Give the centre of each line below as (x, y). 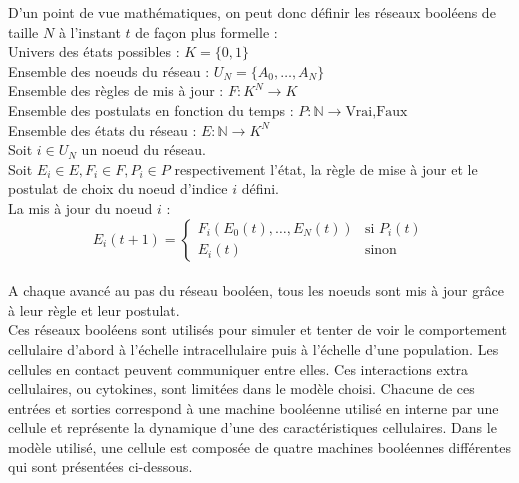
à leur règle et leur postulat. (94, 309)
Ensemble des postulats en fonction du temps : (151, 109)
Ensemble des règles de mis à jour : (116, 90)
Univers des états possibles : (94, 51)
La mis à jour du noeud (80, 207)
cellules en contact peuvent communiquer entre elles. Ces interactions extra (238, 368)
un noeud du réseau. (143, 149)
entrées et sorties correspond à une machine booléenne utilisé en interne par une (253, 407)
